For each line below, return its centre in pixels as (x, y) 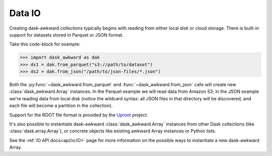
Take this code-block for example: (45, 44)
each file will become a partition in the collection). (61, 106)
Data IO (25, 13)
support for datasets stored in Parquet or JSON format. (66, 35)
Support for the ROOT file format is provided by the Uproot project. (79, 115)
